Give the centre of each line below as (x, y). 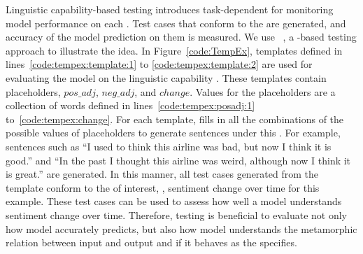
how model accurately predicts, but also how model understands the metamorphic (181, 228)
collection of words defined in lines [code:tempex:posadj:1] (130, 105)
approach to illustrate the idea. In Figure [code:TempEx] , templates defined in (174, 50)
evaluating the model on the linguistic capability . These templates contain (166, 77)
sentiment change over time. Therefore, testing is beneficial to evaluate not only (176, 214)
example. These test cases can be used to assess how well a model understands (174, 201)
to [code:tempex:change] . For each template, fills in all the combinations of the (175, 119)
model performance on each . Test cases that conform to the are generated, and (176, 23)
